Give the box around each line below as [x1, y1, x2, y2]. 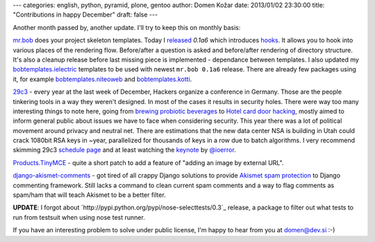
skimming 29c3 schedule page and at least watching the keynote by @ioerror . [12, 146, 236, 154]
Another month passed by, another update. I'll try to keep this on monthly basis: [12, 23, 241, 31]
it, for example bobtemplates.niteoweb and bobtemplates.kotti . [12, 75, 192, 83]
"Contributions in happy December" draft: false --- [12, 10, 158, 19]
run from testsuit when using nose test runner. [12, 213, 145, 221]
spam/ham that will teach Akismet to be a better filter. [12, 191, 166, 199]
